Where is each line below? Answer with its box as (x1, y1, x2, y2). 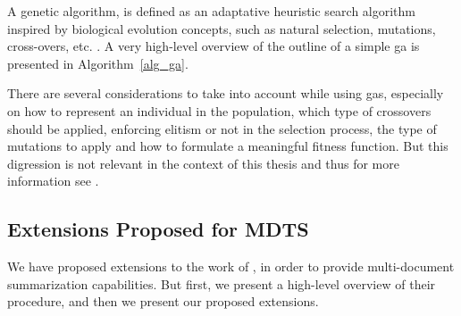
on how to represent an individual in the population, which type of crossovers (7, 101, 432, 120)
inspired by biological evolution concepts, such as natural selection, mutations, (7, 19, 436, 37)
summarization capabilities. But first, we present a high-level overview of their (7, 274, 436, 293)
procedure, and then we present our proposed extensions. (7, 292, 319, 311)
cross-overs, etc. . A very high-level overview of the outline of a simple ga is (7, 37, 420, 55)
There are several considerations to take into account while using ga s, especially (7, 84, 444, 103)
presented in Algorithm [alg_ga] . (7, 54, 189, 72)
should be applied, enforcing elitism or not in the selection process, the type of (7, 119, 437, 137)
